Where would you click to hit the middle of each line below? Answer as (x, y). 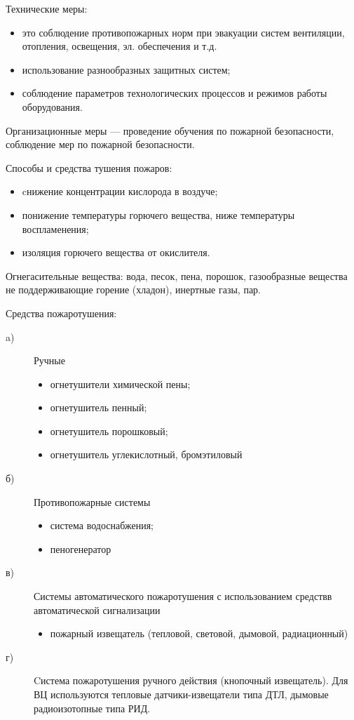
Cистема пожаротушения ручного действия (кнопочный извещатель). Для (191, 680)
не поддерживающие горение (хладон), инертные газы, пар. (134, 289)
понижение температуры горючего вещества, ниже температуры (158, 214)
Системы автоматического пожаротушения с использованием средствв (183, 596)
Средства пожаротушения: (61, 313)
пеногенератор (81, 548)
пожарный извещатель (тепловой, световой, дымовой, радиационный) (199, 633)
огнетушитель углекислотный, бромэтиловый (146, 454)
